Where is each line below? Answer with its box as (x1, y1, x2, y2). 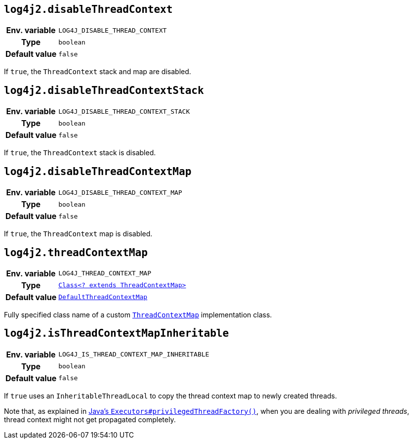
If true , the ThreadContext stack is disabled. (4, 148, 156, 157)
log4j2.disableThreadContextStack (4, 84, 204, 96)
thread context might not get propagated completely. (4, 415, 176, 424)
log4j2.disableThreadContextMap (4, 165, 192, 177)
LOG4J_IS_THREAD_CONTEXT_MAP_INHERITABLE (58, 351, 209, 358)
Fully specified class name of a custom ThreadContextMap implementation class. (4, 310, 272, 319)
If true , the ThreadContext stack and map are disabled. (4, 67, 191, 76)
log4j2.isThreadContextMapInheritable (4, 327, 229, 340)
